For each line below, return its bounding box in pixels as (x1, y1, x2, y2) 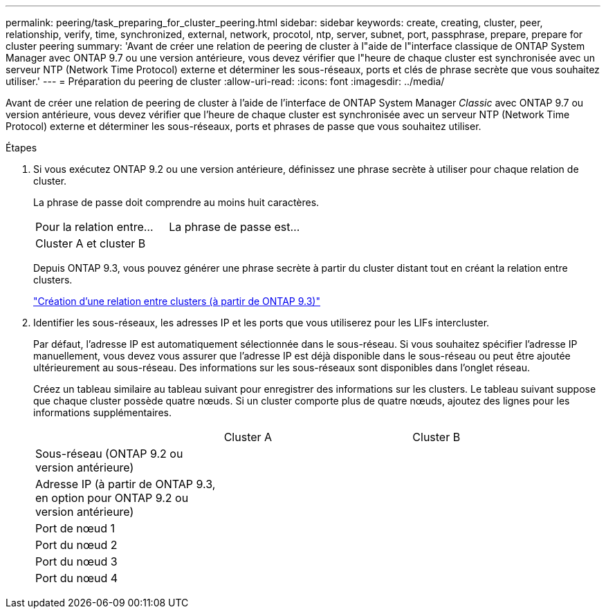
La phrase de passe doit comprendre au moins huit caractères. (33, 196, 320, 208)
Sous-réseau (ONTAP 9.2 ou (35, 447, 183, 461)
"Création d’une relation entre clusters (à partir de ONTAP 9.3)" (33, 295, 320, 307)
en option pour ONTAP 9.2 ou (35, 491, 189, 505)
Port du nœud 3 (35, 555, 118, 568)
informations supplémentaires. (33, 407, 172, 418)
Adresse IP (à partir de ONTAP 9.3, (35, 477, 216, 491)
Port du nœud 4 (35, 571, 118, 585)
